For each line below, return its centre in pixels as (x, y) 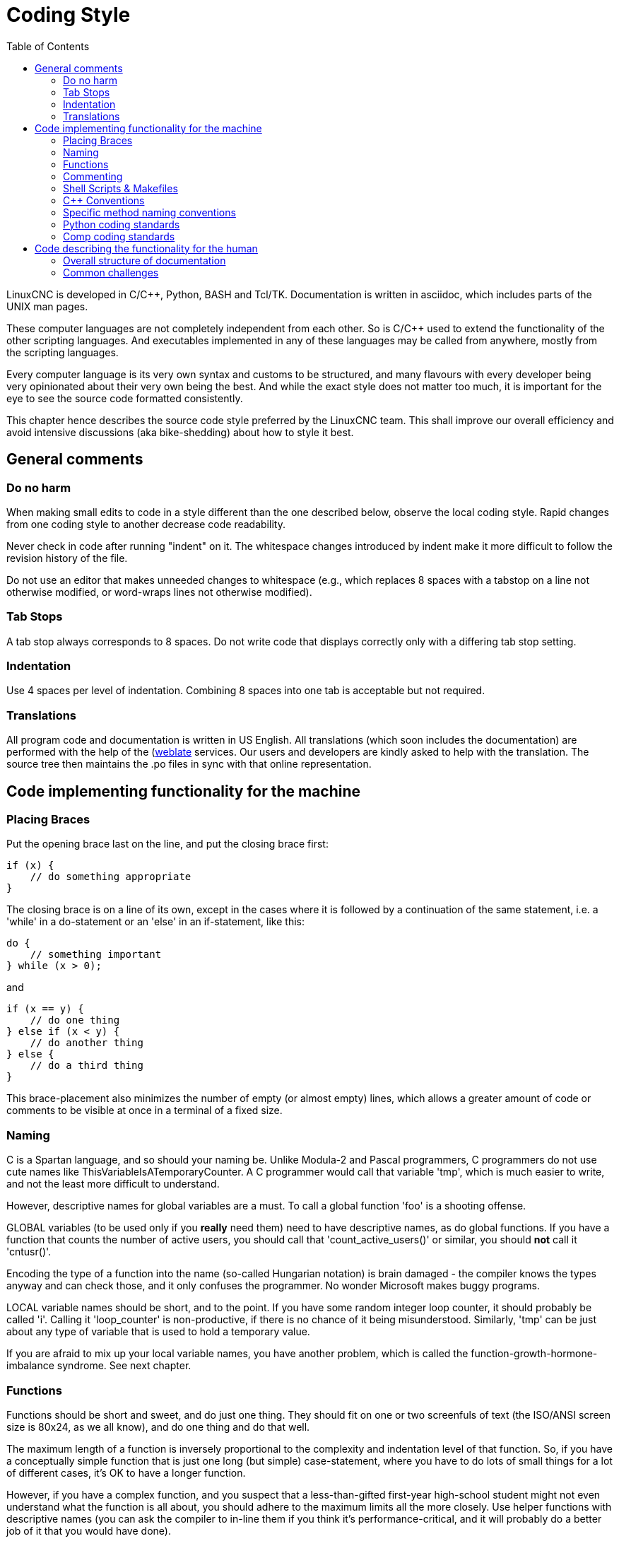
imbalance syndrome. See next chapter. (99, 1366)
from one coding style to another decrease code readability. (146, 524)
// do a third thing (87, 1066)
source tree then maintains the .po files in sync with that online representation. (189, 764)
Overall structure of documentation (145, 260)
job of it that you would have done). (89, 1530)
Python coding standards (122, 224)
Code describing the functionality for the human (146, 248)
